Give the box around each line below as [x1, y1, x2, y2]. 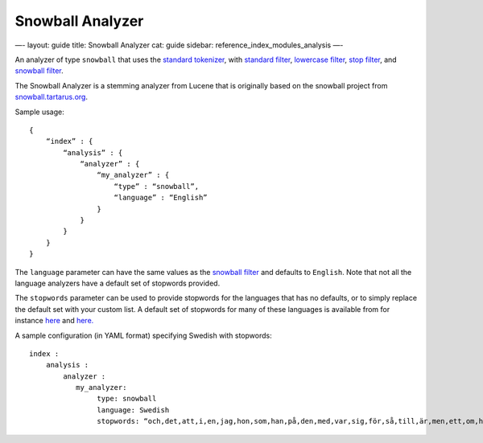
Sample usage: [14, 107, 64, 117]
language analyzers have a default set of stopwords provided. [14, 278, 221, 288]
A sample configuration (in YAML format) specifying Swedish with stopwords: [14, 330, 273, 340]
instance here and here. [14, 316, 94, 326]
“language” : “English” [114, 193, 208, 203]
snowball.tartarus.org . [14, 92, 89, 102]
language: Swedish [97, 405, 170, 414]
